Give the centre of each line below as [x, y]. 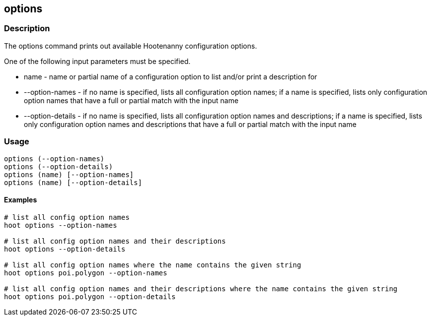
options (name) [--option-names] [69, 174]
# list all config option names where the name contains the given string [153, 265]
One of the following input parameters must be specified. [97, 61]
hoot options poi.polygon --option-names [86, 273]
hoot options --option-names [61, 225]
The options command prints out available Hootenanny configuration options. [131, 46]
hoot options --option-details [65, 249]
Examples [21, 200]
